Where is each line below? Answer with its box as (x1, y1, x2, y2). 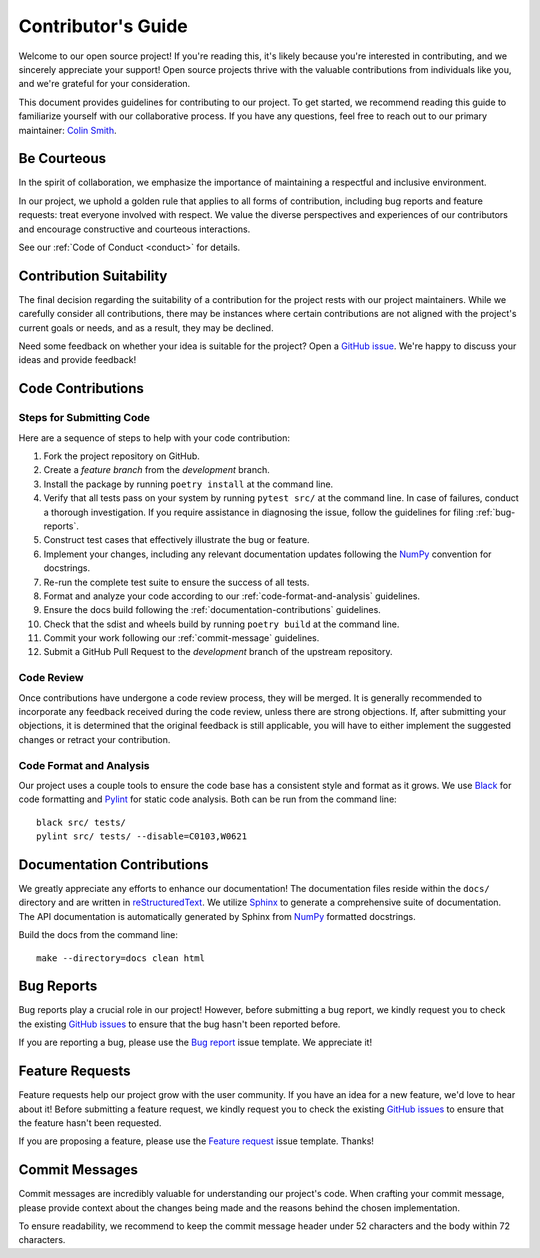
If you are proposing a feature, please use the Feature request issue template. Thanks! (18, 1135, 375, 1147)
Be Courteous (18, 150, 107, 167)
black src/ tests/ (36, 816, 127, 828)
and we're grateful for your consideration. (18, 78, 191, 90)
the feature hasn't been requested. (18, 1116, 162, 1129)
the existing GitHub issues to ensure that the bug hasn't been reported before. (18, 1018, 341, 1030)
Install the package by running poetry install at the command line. (43, 478, 334, 490)
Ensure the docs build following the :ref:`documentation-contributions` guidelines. (43, 604, 382, 616)
